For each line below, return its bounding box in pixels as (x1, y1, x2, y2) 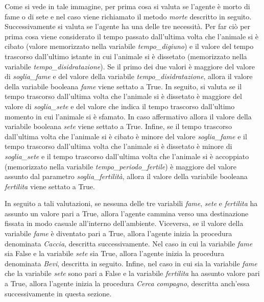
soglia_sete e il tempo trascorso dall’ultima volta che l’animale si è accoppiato (5, 150, 249, 161)
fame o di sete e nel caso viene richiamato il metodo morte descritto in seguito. (5, 11, 252, 21)
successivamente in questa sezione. (5, 288, 112, 298)
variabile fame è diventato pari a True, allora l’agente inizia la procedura (5, 228, 232, 239)
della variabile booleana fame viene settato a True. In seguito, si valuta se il (5, 81, 242, 91)
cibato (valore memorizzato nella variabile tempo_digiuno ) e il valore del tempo (5, 41, 254, 52)
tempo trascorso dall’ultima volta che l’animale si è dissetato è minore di (5, 141, 232, 152)
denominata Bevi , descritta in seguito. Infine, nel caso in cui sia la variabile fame (5, 258, 257, 268)
